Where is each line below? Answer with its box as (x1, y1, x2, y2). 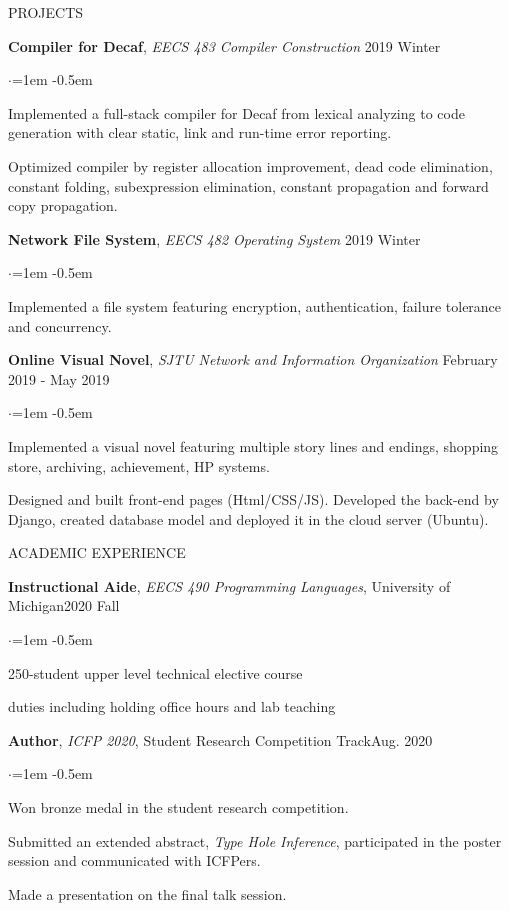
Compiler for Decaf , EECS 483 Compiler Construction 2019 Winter (8, 35, 441, 56)
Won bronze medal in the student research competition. (8, 797, 349, 818)
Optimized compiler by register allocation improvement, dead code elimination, (8, 155, 493, 176)
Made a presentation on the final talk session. (8, 883, 287, 904)
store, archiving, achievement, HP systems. (8, 455, 270, 476)
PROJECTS (8, 2, 84, 22)
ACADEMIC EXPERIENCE (8, 542, 186, 563)
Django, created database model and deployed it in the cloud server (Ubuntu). (8, 508, 489, 529)
